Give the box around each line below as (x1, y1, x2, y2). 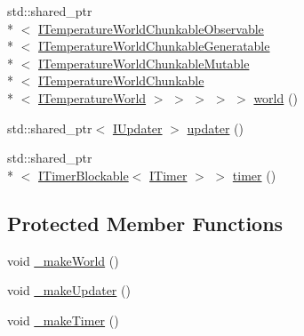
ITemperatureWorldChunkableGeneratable (38, 36, 270, 55)
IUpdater (112, 118, 163, 137)
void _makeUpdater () (7, 281, 131, 300)
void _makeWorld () (7, 251, 119, 269)
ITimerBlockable (38, 165, 129, 184)
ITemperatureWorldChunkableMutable (38, 53, 250, 72)
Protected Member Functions (7, 209, 284, 236)
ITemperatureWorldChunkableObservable (38, 19, 264, 37)
